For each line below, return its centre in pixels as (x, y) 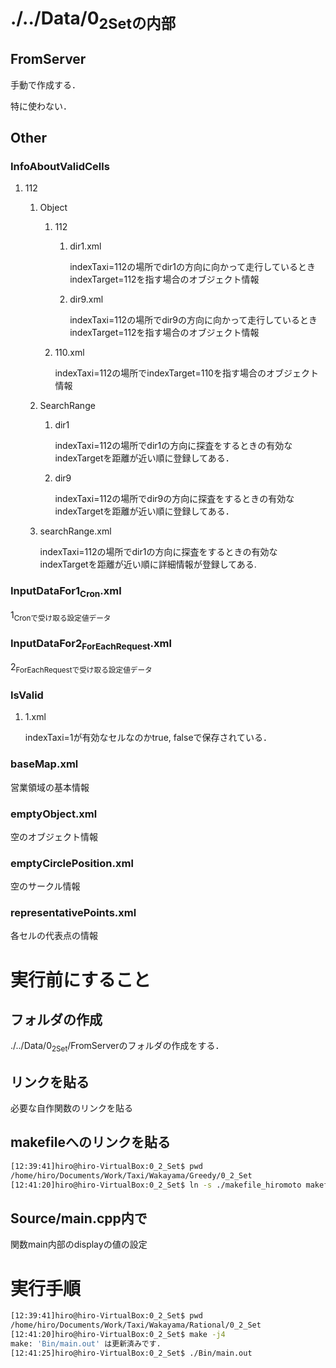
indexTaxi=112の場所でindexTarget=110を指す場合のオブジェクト (186, 373)
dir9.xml (86, 299)
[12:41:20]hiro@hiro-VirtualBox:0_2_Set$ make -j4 (118, 1335)
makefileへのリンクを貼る (90, 1142)
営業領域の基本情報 (50, 787)
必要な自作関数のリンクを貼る (71, 1108)
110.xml (69, 353)
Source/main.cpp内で (79, 1218)
